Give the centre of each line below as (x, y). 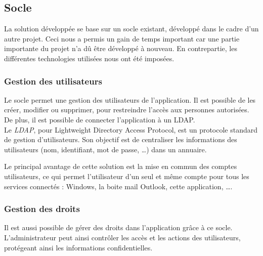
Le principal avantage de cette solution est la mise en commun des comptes (121, 166)
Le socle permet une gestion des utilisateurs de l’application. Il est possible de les (130, 99)
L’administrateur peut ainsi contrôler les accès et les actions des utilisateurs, (122, 237)
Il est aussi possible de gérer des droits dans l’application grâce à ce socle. (118, 227)
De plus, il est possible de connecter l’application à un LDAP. (100, 119)
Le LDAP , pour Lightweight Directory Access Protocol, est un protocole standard (131, 129)
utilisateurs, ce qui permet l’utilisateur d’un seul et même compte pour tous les (127, 176)
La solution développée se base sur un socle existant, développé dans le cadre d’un (131, 29)
